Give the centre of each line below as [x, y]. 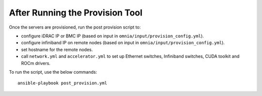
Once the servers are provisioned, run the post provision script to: [75, 27]
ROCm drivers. [36, 63]
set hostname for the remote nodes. [57, 49]
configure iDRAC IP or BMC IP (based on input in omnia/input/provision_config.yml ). [112, 36]
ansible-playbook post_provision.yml [63, 83]
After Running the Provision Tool [76, 13]
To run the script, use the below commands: [53, 72]
